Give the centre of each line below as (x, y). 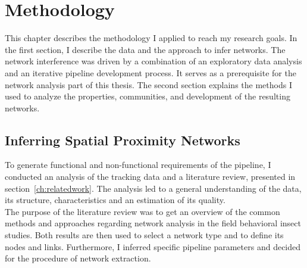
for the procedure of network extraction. (78, 258)
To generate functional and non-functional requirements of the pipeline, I (138, 165)
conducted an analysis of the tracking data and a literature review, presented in (150, 177)
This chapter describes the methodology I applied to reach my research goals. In (151, 38)
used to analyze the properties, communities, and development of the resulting (148, 96)
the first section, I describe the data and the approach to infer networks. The (145, 49)
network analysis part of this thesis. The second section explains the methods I (148, 84)
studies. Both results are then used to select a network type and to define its (144, 235)
